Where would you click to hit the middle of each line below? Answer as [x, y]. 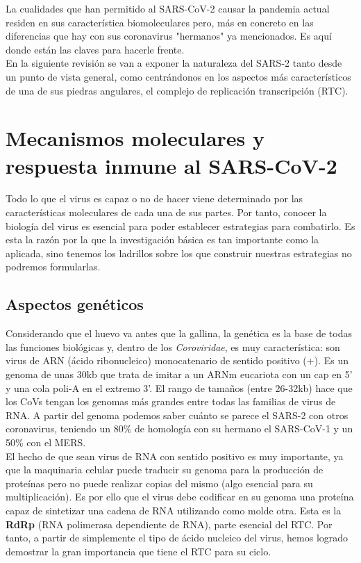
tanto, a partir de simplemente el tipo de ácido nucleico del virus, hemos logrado [177, 538]
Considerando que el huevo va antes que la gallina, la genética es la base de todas [179, 333]
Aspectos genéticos [75, 304]
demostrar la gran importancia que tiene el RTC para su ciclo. [138, 551]
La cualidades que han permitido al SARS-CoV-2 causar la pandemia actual [168, 8]
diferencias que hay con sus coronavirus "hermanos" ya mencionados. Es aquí [169, 36]
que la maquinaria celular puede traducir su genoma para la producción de [165, 470]
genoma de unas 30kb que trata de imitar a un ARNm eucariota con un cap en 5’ [179, 374]
